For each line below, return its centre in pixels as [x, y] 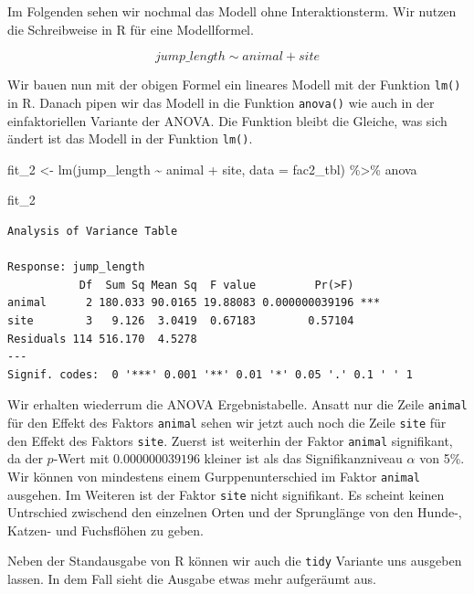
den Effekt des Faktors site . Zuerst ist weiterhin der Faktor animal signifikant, [230, 440]
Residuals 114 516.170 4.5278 [102, 339]
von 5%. [442, 458]
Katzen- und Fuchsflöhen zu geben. [105, 530]
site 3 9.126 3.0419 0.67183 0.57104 [181, 320]
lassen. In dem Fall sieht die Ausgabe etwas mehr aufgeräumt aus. [192, 578]
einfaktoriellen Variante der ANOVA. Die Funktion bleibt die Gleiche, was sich [227, 120]
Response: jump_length [76, 267]
